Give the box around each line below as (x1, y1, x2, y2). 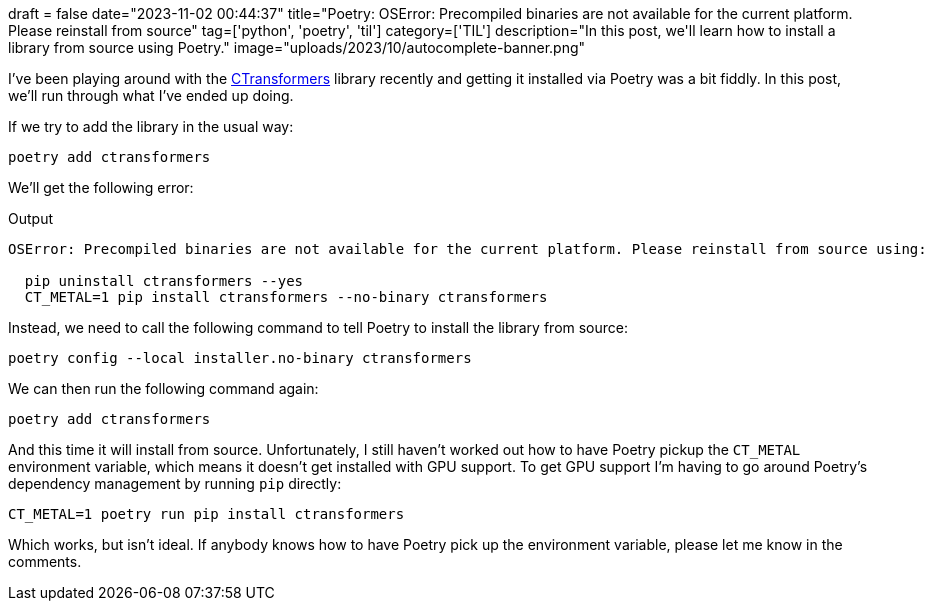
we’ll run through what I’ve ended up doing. (8, 87, 294, 104)
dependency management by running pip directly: (8, 475, 342, 492)
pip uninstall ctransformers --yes (24, 273, 304, 289)
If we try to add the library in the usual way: (8, 118, 294, 135)
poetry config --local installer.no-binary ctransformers (8, 350, 472, 366)
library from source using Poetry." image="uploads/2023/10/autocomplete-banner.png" (8, 39, 586, 56)
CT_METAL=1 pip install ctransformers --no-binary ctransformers (24, 289, 548, 305)
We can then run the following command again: (8, 380, 319, 397)
